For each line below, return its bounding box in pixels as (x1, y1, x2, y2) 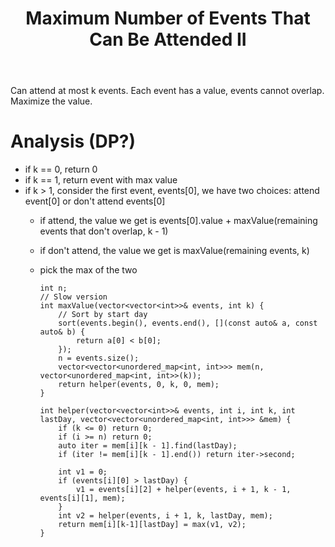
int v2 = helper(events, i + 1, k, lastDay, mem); (58, 511, 273, 521)
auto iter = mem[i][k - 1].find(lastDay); (58, 441, 238, 451)
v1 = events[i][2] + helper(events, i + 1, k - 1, (75, 485, 292, 495)
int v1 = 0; (58, 467, 108, 477)
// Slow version (39, 292, 108, 302)
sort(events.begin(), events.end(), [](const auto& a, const (58, 318, 318, 329)
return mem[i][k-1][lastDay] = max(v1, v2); (58, 520, 247, 530)
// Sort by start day (58, 310, 148, 320)
